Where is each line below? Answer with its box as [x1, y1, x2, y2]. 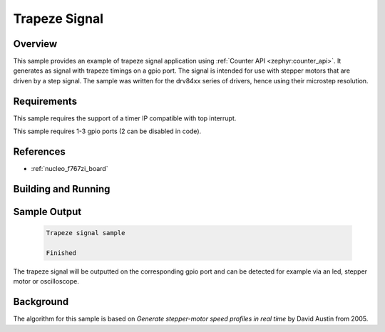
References [13, 145, 66, 157]
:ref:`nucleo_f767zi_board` [31, 165, 108, 173]
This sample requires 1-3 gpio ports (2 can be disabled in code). [13, 127, 202, 135]
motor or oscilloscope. [13, 277, 80, 286]
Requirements [13, 95, 78, 107]
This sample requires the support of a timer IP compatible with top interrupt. [13, 114, 237, 123]
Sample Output [13, 205, 82, 217]
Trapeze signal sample [46, 229, 125, 237]
